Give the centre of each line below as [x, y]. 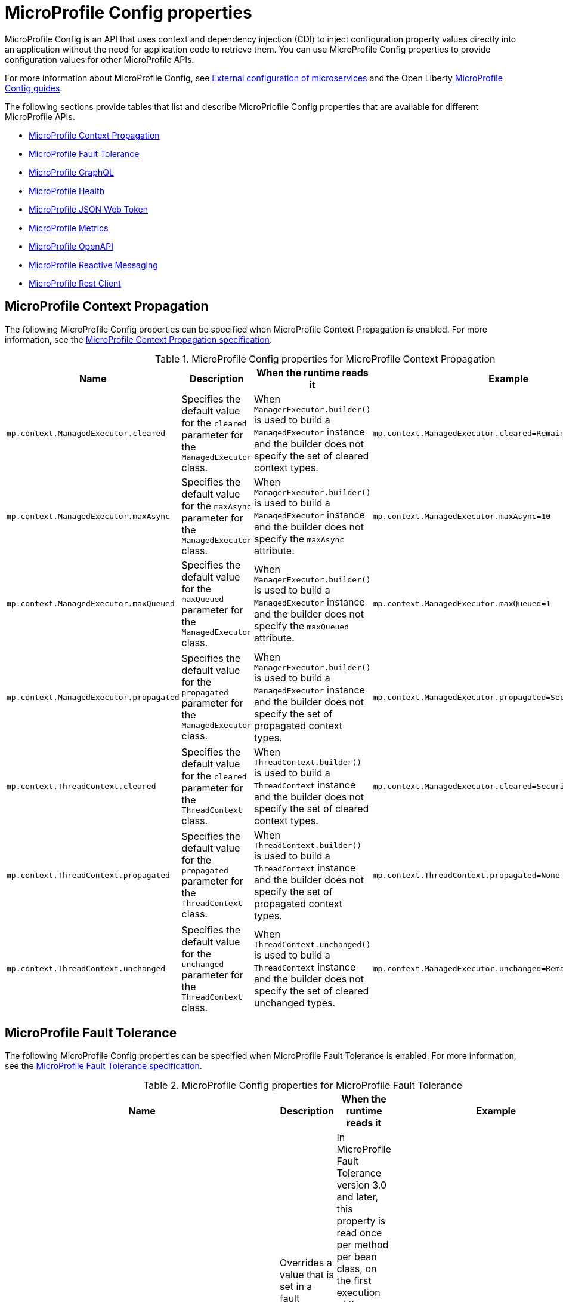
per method [363, 1245]
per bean [357, 1257]
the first [354, 1281]
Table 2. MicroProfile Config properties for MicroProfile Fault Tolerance [303, 1085]
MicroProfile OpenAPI [71, 246]
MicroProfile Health [66, 191]
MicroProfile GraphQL [71, 172]
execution [358, 1293]
